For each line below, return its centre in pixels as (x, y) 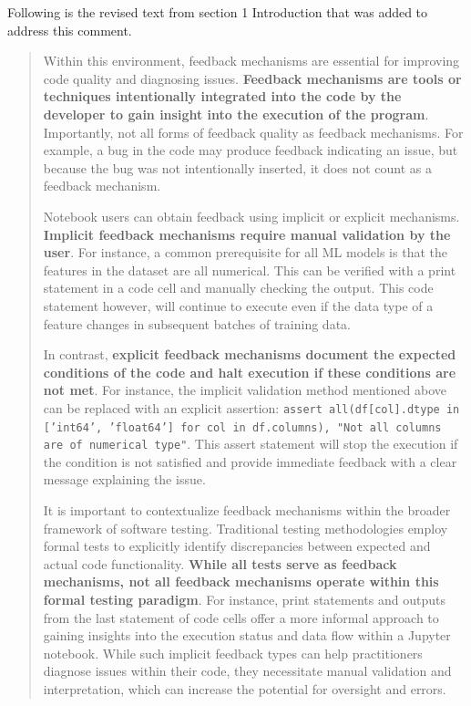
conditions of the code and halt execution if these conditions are (250, 372)
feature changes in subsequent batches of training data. (197, 323)
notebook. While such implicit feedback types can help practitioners (233, 653)
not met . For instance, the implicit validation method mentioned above (245, 390)
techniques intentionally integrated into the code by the (222, 96)
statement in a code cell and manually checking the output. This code (238, 288)
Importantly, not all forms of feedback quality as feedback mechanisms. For (253, 132)
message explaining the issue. (124, 479)
